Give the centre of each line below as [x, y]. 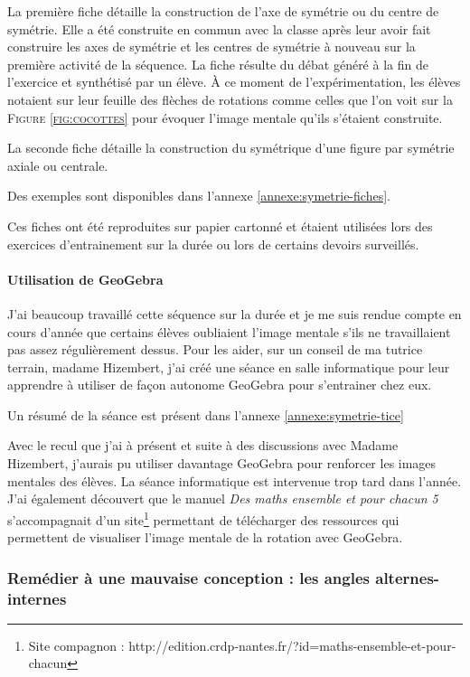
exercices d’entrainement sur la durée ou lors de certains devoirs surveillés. [213, 244]
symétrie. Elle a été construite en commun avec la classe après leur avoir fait [219, 28]
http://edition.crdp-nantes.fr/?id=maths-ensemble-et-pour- [292, 645]
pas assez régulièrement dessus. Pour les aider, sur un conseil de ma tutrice [215, 349]
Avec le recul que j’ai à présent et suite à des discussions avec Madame [203, 445]
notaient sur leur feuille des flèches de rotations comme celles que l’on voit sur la [230, 99]
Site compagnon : [76, 645]
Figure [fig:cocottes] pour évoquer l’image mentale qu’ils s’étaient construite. [225, 117]
